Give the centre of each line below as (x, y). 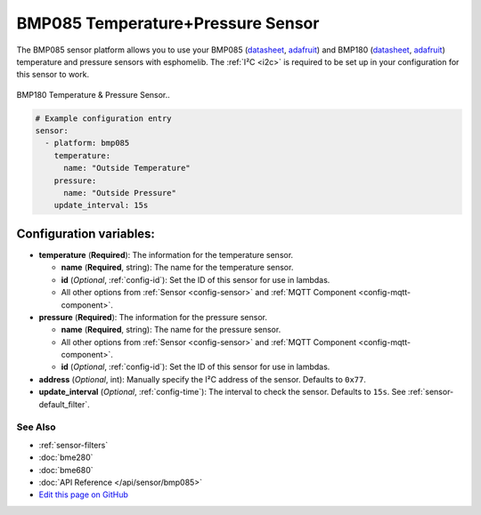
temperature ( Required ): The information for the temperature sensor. (166, 254)
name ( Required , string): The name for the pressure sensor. (171, 330)
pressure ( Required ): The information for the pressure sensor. (153, 317)
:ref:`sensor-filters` (73, 445)
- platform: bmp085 (87, 143)
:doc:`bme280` (66, 457)
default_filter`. (64, 404)
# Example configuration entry (104, 118)
